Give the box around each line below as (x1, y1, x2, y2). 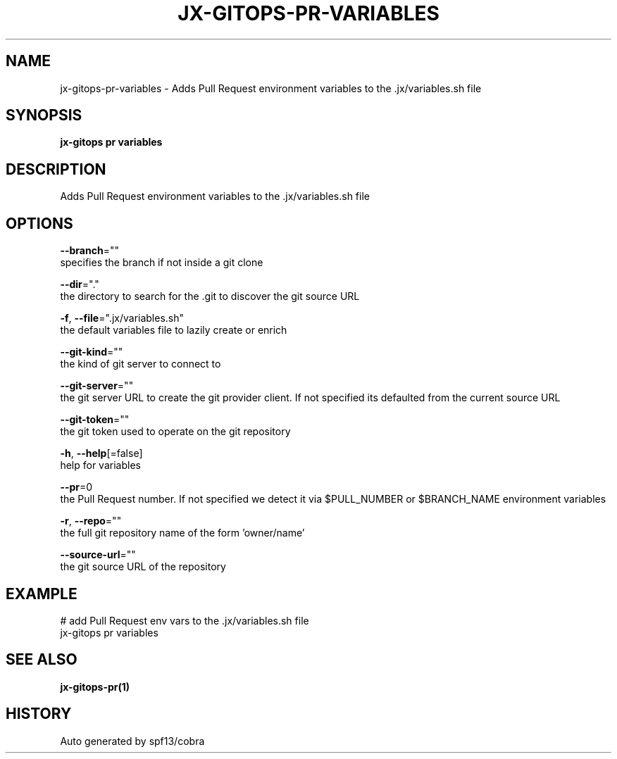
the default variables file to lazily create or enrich (60, 324, 287, 337)
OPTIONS (6, 214, 73, 232)
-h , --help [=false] (60, 447, 143, 460)
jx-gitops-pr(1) (60, 680, 130, 693)
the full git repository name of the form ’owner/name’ (60, 527, 305, 539)
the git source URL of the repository (60, 560, 226, 573)
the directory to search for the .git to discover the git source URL (60, 290, 360, 303)
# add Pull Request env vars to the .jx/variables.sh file (60, 614, 309, 627)
